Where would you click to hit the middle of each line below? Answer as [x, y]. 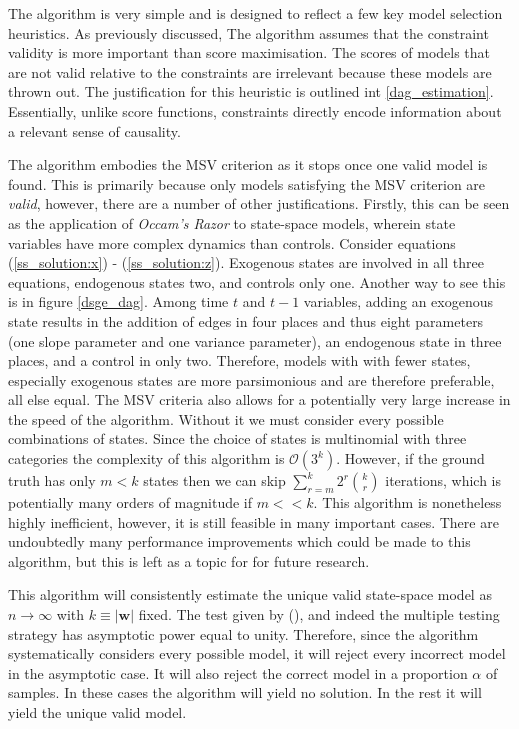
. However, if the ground [410, 458]
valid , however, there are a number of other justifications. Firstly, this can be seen [259, 203]
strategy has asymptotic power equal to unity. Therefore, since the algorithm [243, 633]
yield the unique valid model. [97, 712]
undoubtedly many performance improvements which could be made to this [239, 541]
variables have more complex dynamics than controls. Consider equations [232, 242]
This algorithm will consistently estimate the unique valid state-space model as [250, 594]
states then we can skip [214, 480]
